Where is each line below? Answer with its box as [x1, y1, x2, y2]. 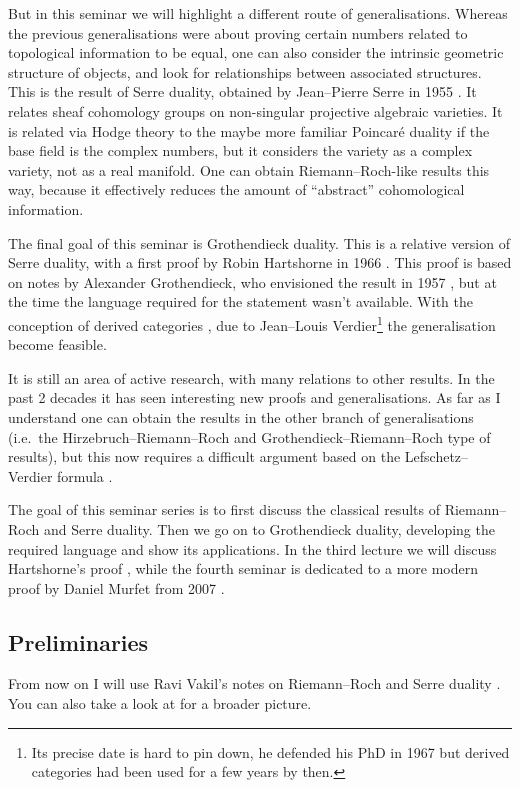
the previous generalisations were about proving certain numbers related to [8, 22, 468, 43]
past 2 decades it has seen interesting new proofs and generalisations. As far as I [8, 387, 501, 408]
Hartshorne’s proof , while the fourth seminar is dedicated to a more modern [8, 558, 478, 579]
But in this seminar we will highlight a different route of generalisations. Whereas [8, 3, 508, 23]
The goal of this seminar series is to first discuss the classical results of [8, 499, 440, 520]
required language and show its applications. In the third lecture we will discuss [8, 538, 497, 559]
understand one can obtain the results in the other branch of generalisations [8, 406, 474, 427]
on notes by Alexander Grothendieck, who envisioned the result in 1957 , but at [8, 271, 497, 292]
